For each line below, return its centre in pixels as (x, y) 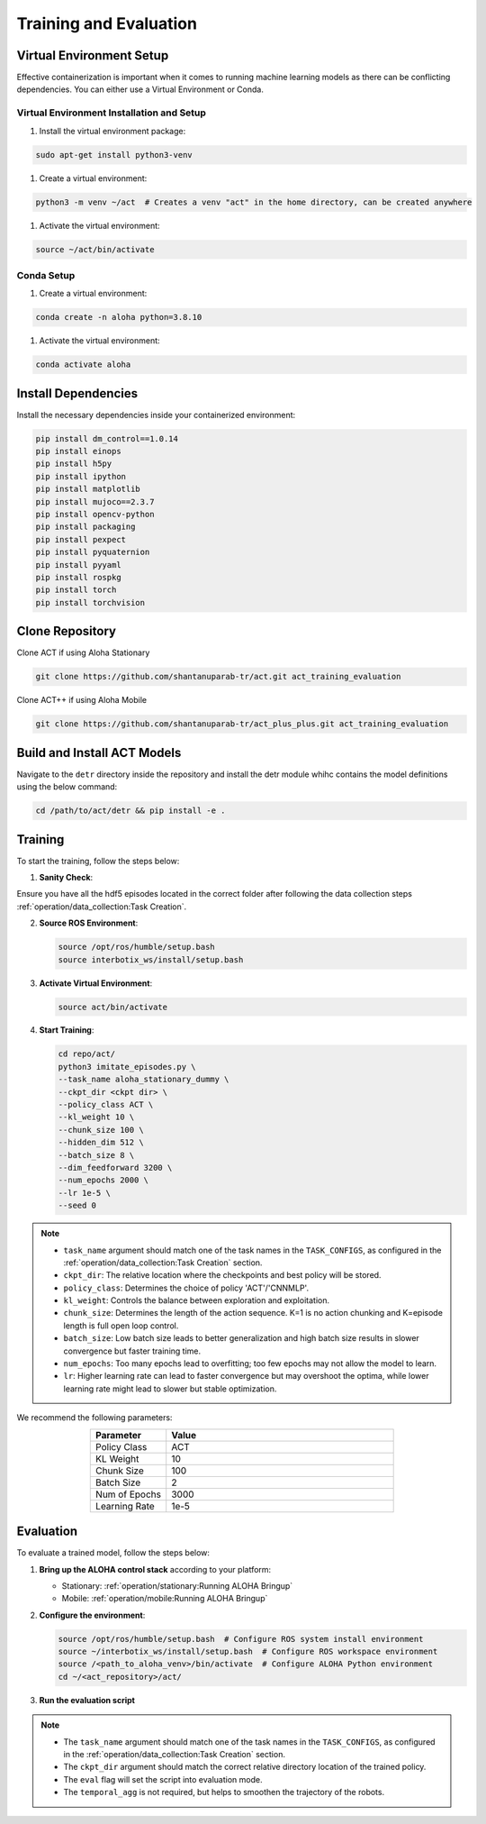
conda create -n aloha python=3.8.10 (119, 317)
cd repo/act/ (87, 1054)
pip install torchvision (90, 602)
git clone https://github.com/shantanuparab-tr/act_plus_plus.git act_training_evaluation (242, 724)
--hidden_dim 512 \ (101, 1143)
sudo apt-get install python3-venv (114, 155)
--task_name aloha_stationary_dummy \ (144, 1080)
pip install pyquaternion (93, 552)
